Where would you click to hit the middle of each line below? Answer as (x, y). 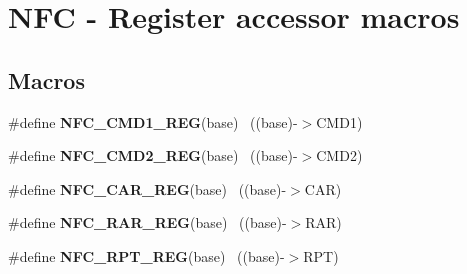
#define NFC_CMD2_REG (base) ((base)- (153, 155)
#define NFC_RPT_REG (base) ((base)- (146, 255)
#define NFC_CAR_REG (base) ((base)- (147, 188)
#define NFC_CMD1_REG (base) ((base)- (153, 121)
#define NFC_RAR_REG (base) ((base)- (147, 222)
